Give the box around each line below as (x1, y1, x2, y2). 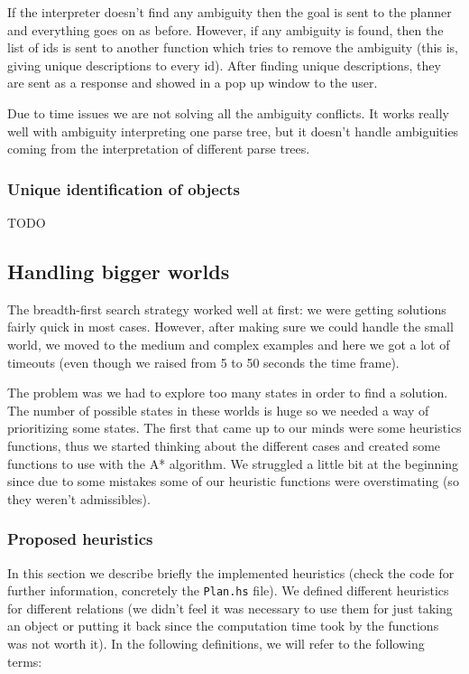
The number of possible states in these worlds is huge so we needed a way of (7, 400, 429, 419)
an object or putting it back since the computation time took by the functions (7, 616, 439, 635)
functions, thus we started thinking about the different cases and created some (7, 435, 441, 454)
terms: (7, 651, 42, 670)
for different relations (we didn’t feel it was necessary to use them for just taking (7, 598, 453, 617)
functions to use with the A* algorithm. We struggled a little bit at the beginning (7, 454, 459, 473)
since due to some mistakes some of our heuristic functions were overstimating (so (7, 472, 459, 491)
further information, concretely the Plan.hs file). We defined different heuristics (7, 581, 449, 600)
